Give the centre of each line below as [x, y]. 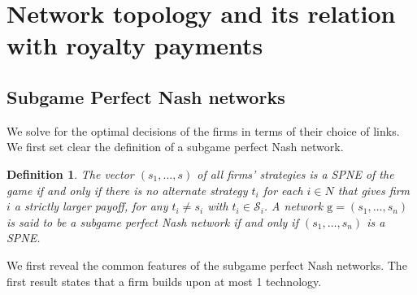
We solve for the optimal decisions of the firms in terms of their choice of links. [203, 130]
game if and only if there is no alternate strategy [127, 190]
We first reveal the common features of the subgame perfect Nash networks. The [207, 265]
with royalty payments [135, 45]
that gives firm [374, 190]
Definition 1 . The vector [70, 174]
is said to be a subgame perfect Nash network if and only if [152, 221]
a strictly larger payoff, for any [91, 206]
